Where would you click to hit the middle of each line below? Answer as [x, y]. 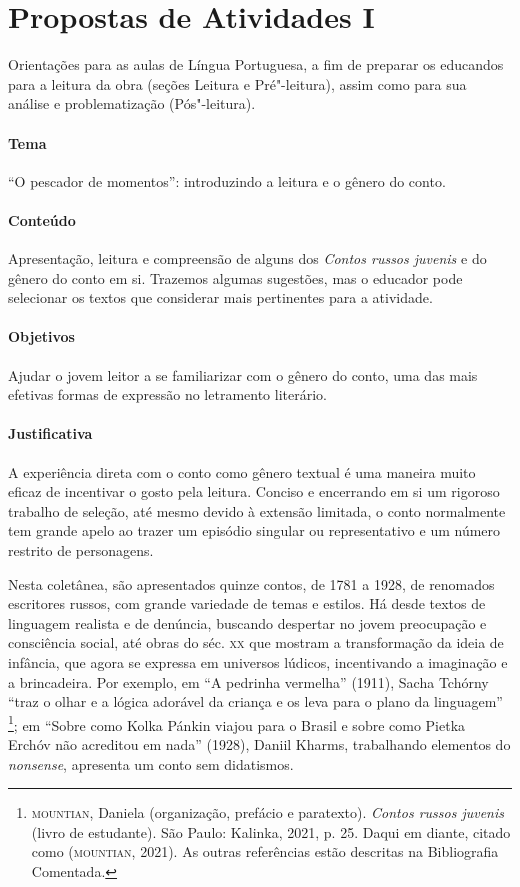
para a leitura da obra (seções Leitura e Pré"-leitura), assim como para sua [237, 83]
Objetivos [41, 336]
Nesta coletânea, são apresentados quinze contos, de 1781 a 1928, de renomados [251, 583]
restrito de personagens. [81, 550]
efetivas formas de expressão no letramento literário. [167, 394]
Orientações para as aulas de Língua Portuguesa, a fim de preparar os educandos [256, 64]
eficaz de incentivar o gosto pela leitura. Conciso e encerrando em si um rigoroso [254, 491]
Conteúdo [42, 219]
